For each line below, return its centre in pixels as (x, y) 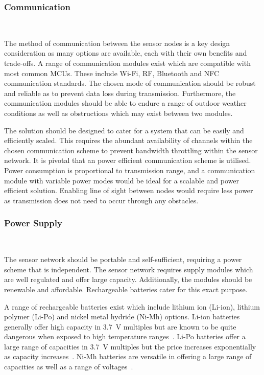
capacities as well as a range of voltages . (69, 367)
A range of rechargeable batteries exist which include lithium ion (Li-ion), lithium (132, 306)
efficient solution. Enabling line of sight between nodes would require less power (129, 190)
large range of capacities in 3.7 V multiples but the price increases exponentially (130, 346)
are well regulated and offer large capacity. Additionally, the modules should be (128, 279)
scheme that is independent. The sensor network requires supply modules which (129, 269)
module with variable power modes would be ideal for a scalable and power (122, 180)
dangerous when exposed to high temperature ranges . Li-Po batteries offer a (125, 336)
